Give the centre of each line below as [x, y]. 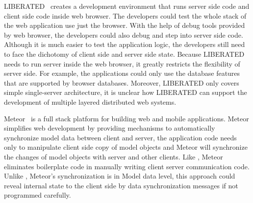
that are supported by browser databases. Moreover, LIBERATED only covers [122, 82]
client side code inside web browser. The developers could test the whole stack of [125, 15]
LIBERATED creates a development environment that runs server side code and [127, 6]
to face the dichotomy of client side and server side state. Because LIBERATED [124, 54]
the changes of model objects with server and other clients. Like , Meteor [114, 156]
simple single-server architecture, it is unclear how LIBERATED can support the [126, 92]
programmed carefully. [38, 195]
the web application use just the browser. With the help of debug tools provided [125, 25]
